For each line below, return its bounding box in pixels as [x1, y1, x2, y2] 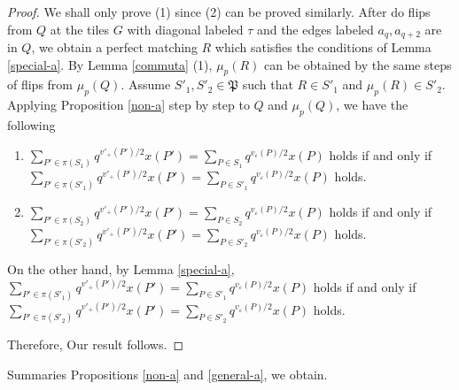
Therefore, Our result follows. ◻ [7, 335, 183, 354]
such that [242, 75, 293, 94]
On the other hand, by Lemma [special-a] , [7, 260, 235, 279]
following [7, 116, 56, 134]
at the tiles [50, 19, 110, 38]
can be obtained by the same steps [264, 55, 452, 73]
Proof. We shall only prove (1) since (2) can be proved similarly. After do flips [7, 3, 431, 20]
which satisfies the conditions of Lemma [214, 38, 432, 57]
